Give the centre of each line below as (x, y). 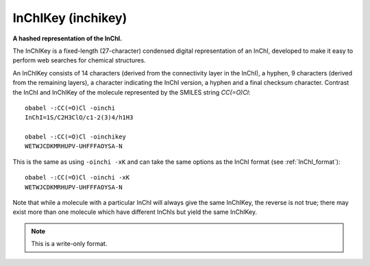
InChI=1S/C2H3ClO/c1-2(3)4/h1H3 (79, 118)
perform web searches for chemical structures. (79, 60)
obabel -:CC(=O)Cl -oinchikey (76, 137)
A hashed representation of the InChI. (67, 38)
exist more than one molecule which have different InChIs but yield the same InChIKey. (135, 212)
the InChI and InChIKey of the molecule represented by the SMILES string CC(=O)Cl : (132, 92)
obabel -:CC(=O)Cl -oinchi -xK (77, 178)
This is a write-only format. (69, 244)
